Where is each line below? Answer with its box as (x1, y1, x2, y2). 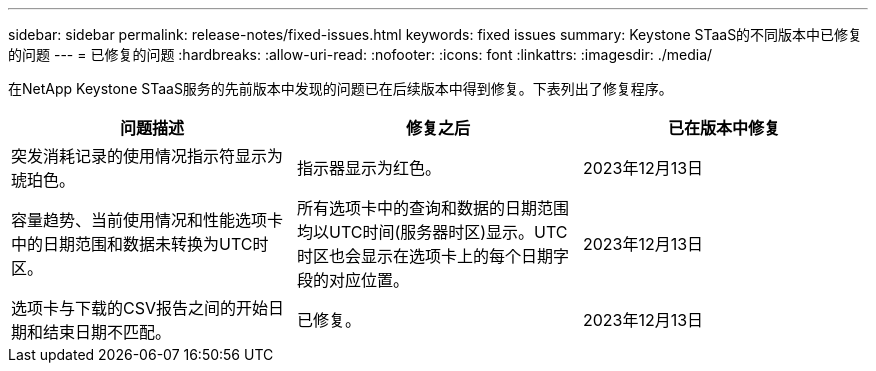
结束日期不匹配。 (43, 322, 172, 342)
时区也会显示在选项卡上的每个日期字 (296, 246, 569, 266)
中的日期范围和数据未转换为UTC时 (11, 234, 269, 254)
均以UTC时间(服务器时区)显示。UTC (296, 222, 568, 242)
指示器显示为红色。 (296, 158, 441, 178)
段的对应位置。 (296, 270, 409, 290)
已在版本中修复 (667, 118, 780, 138)
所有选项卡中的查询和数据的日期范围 (296, 198, 569, 218)
